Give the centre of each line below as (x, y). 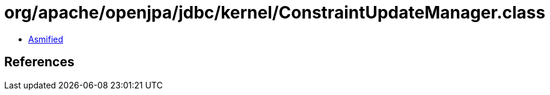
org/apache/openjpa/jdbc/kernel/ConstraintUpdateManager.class (275, 13)
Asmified (46, 39)
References (39, 62)
